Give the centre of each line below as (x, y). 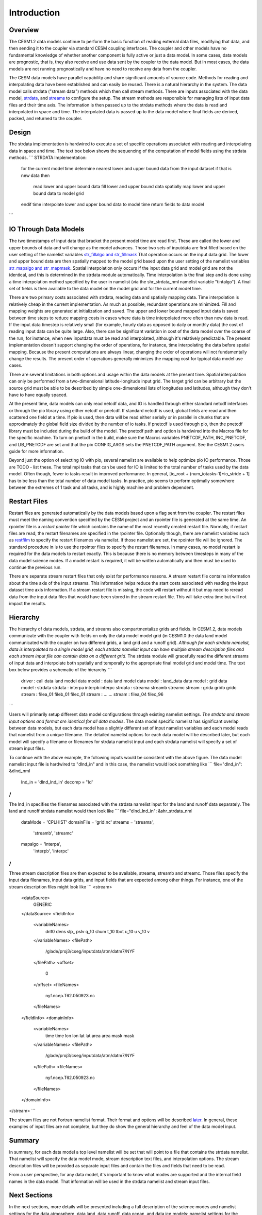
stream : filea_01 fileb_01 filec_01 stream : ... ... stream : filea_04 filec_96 (92, 694)
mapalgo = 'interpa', (41, 844)
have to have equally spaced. (38, 395)
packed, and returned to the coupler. (46, 119)
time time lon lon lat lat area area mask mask (90, 1036)
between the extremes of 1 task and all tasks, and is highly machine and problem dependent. (101, 487)
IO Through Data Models (47, 229)
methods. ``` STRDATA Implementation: (48, 157)
